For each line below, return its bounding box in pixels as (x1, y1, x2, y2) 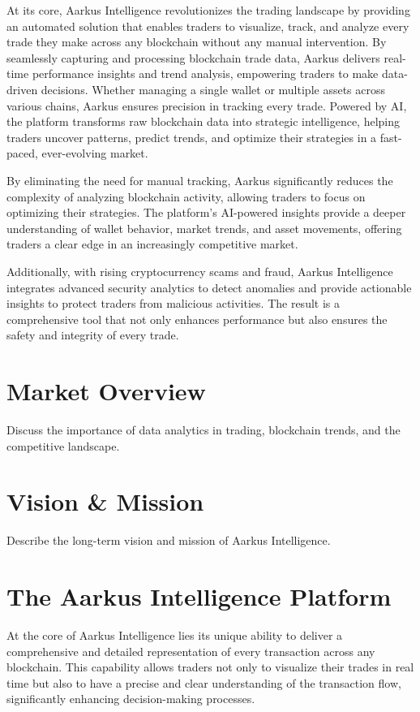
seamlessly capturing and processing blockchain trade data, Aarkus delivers (6, 49, 380, 66)
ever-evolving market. (41, 145, 148, 162)
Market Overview (6, 374, 206, 408)
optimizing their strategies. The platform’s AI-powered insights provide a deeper (6, 204, 406, 221)
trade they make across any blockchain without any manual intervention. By (6, 33, 387, 50)
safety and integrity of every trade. (6, 326, 179, 343)
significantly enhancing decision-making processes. (6, 690, 255, 707)
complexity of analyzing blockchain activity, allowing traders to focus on (6, 188, 366, 205)
